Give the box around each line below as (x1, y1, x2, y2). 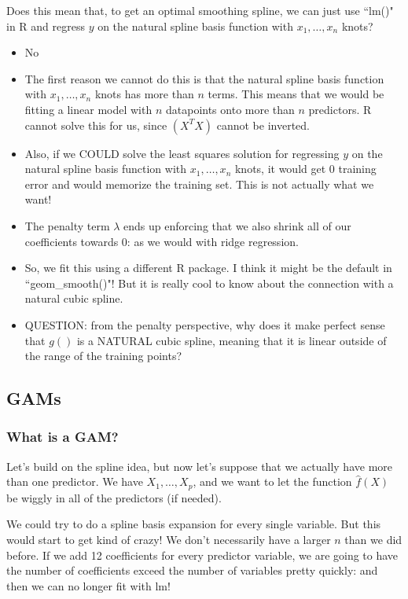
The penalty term (24, 217, 110, 233)
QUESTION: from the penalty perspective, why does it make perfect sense (24, 316, 385, 333)
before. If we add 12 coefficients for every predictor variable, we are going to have (6, 546, 399, 563)
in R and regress (6, 17, 85, 34)
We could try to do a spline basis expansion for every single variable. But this (6, 516, 381, 532)
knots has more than (94, 86, 194, 102)
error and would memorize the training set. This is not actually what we (24, 175, 374, 192)
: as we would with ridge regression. (127, 233, 299, 249)
